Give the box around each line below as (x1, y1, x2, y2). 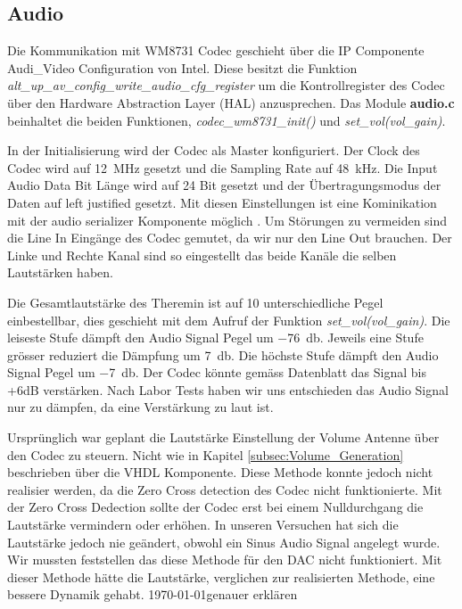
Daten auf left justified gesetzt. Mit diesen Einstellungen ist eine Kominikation (7, 193, 437, 211)
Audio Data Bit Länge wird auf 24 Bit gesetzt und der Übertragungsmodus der (7, 176, 441, 194)
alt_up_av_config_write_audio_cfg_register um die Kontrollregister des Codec (7, 76, 445, 95)
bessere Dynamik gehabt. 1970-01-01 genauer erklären (7, 585, 298, 604)
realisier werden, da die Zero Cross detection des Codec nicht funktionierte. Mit (7, 480, 442, 498)
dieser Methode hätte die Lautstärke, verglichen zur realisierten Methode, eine (7, 567, 435, 586)
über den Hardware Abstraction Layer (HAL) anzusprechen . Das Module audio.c (7, 93, 455, 111)
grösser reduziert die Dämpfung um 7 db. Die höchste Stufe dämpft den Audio (7, 345, 439, 364)
